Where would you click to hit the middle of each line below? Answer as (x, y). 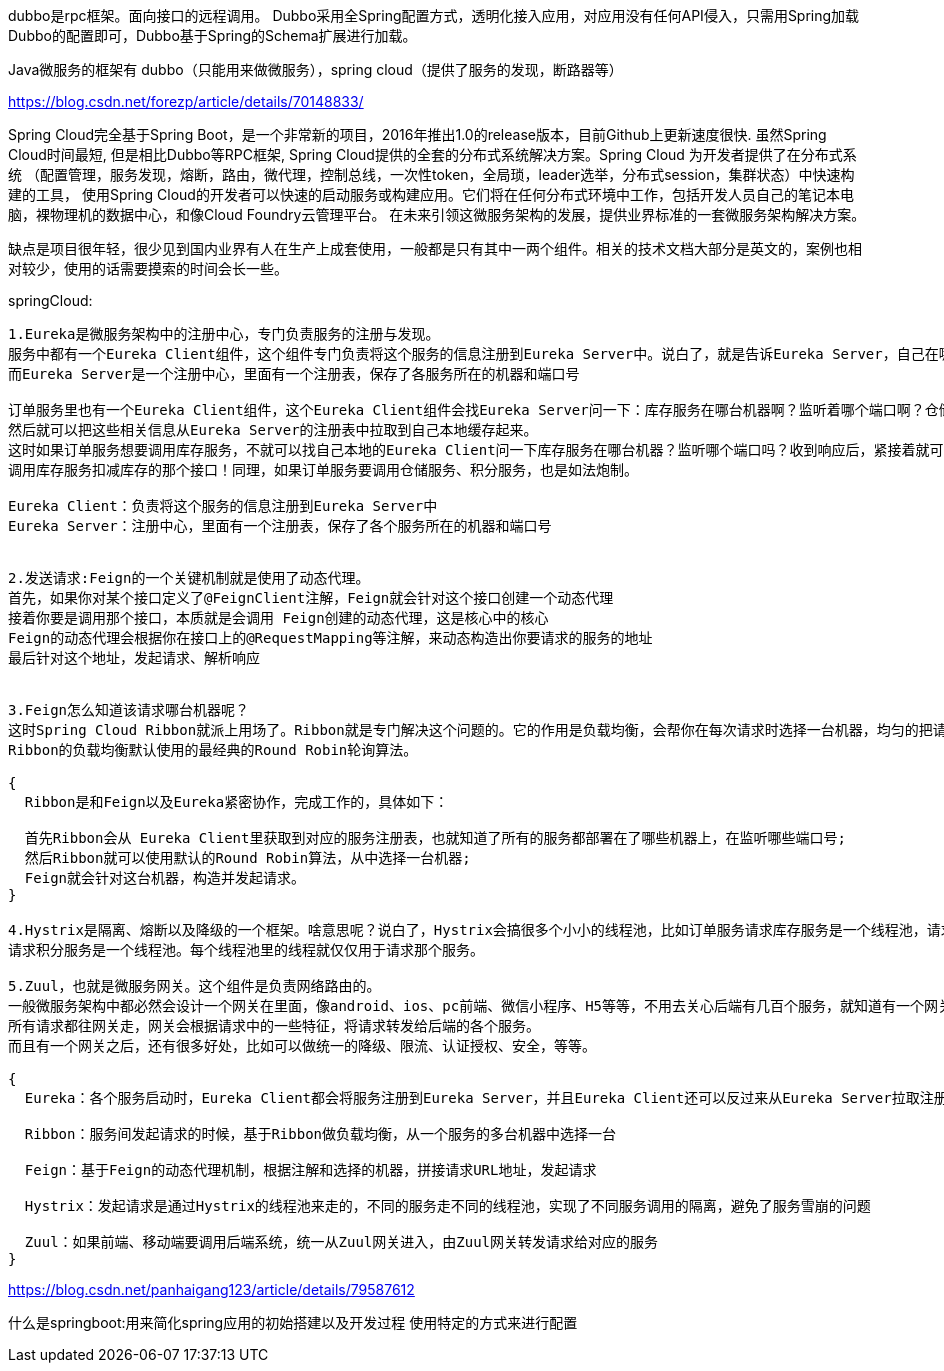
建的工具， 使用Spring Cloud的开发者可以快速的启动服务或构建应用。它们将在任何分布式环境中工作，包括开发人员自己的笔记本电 (431, 194)
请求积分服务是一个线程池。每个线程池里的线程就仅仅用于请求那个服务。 (246, 950)
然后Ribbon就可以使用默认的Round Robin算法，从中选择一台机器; (247, 858)
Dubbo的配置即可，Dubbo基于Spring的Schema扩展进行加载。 (212, 35)
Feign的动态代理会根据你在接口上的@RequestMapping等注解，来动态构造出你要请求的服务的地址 (330, 638)
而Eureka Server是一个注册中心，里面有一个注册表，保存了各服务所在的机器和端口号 (294, 374)
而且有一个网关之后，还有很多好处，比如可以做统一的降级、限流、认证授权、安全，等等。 (302, 1046)
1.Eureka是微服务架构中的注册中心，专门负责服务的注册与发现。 (224, 334)
